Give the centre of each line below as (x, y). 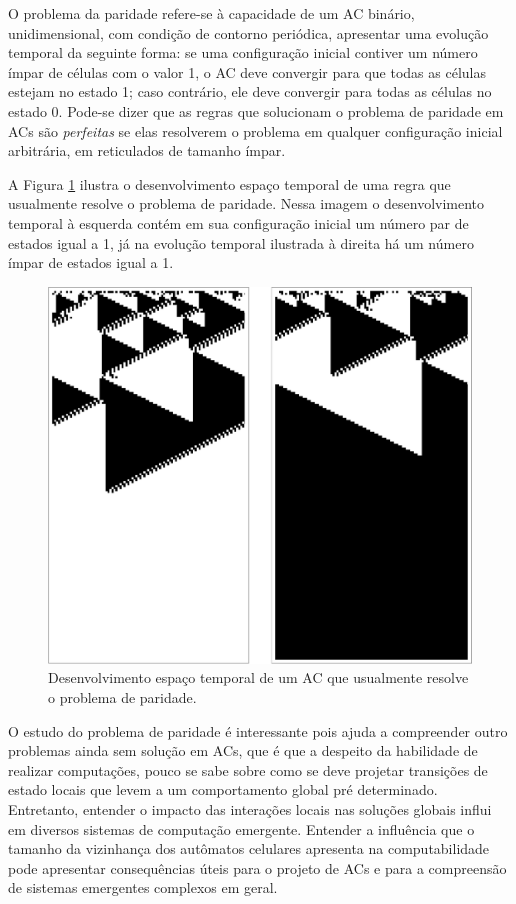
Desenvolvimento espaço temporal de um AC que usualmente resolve (258, 677)
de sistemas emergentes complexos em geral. (143, 887)
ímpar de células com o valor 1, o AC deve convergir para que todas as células (247, 71)
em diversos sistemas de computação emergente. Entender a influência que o (241, 828)
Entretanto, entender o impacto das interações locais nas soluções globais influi (250, 809)
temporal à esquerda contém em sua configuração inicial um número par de (238, 222)
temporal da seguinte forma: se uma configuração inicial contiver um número (243, 52)
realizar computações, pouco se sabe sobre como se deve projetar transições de (248, 769)
